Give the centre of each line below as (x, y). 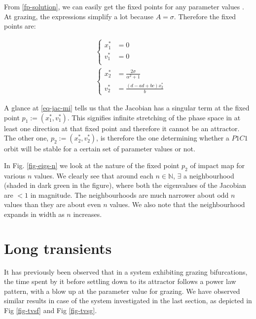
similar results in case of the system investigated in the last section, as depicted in (128, 301)
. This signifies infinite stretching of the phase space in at (154, 117)
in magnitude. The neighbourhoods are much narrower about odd (129, 195)
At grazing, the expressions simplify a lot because (79, 16)
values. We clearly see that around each (94, 175)
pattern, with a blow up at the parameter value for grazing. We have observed (122, 291)
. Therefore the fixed (205, 16)
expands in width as (34, 214)
